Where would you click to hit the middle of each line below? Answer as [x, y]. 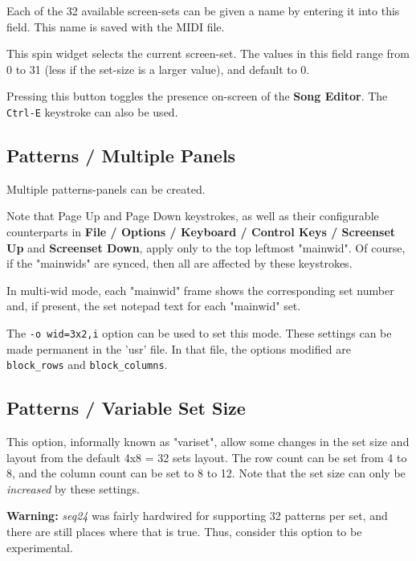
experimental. [40, 547]
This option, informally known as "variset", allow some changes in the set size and [208, 442]
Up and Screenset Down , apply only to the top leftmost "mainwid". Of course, [206, 247]
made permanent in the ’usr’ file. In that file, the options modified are [179, 348]
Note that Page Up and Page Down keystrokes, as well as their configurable [193, 216]
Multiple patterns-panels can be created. [106, 188]
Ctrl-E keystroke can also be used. [92, 111]
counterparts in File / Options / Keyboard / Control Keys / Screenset [201, 232]
